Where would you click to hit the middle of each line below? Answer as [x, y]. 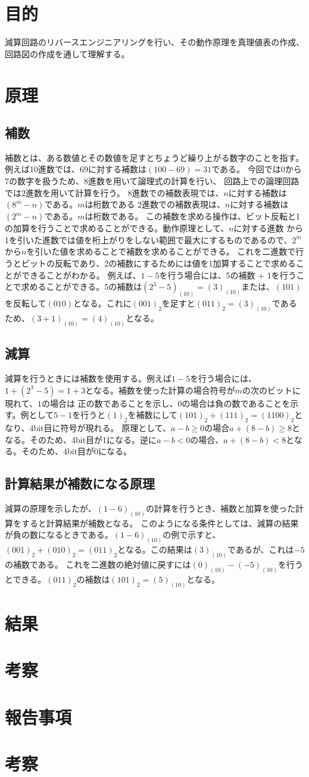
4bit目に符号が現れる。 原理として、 [100, 428]
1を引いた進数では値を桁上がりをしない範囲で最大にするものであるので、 [149, 239]
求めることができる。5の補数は [82, 287]
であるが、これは [261, 550]
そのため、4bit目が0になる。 [77, 451]
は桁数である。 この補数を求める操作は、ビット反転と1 [193, 216]
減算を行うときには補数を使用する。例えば [88, 378]
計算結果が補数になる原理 [80, 483]
